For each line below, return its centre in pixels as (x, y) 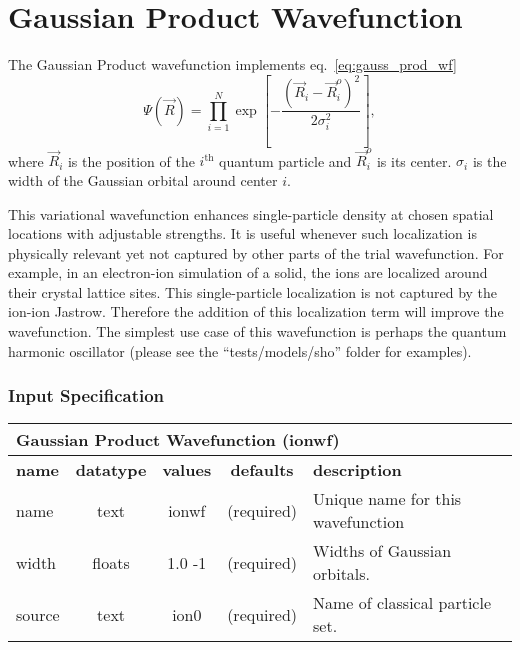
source (38, 614)
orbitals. (342, 574)
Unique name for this (387, 499)
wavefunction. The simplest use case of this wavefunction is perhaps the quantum (257, 331)
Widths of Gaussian (382, 551)
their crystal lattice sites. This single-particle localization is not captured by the (253, 291)
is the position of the (131, 160)
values (187, 470)
